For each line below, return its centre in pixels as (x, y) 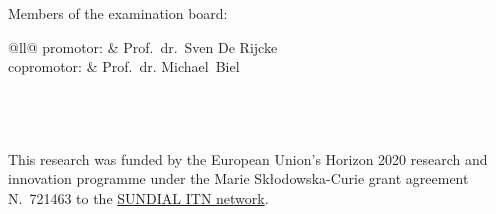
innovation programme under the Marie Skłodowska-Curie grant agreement (238, 178)
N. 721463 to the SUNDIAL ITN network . (138, 197)
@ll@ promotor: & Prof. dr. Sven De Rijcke (143, 46)
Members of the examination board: (118, 13)
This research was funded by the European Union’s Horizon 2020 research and (248, 158)
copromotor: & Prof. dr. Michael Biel (124, 66)
